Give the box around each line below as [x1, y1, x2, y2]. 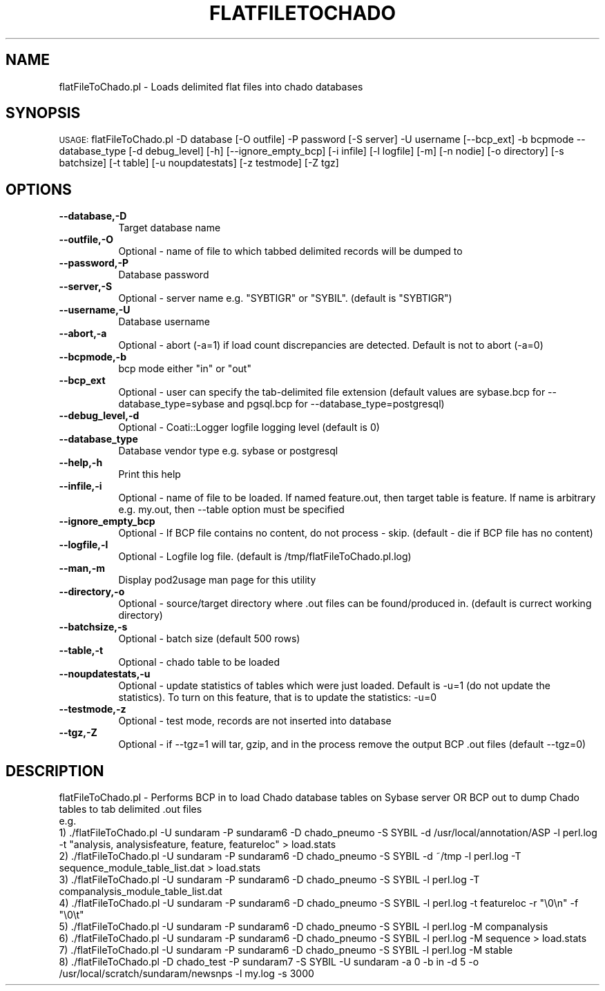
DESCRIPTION [6, 762, 104, 780]
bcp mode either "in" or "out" [118, 363, 251, 375]
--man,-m [59, 562, 106, 575]
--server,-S [59, 280, 113, 293]
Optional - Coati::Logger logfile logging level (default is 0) [118, 421, 380, 434]
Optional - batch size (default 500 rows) [118, 633, 300, 645]
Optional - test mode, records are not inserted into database [118, 715, 392, 727]
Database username [118, 316, 210, 328]
